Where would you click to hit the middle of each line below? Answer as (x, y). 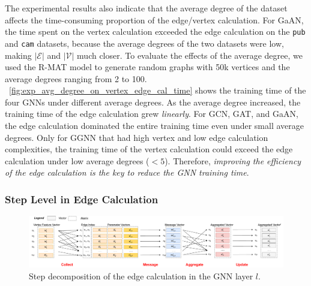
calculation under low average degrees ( (77, 160)
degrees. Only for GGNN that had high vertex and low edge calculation (137, 137)
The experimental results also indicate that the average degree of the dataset (146, 8)
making (18, 55)
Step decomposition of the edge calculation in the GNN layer (141, 276)
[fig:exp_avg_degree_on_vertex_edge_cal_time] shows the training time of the (158, 90)
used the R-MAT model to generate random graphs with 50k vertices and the (147, 67)
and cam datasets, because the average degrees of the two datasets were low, (144, 43)
